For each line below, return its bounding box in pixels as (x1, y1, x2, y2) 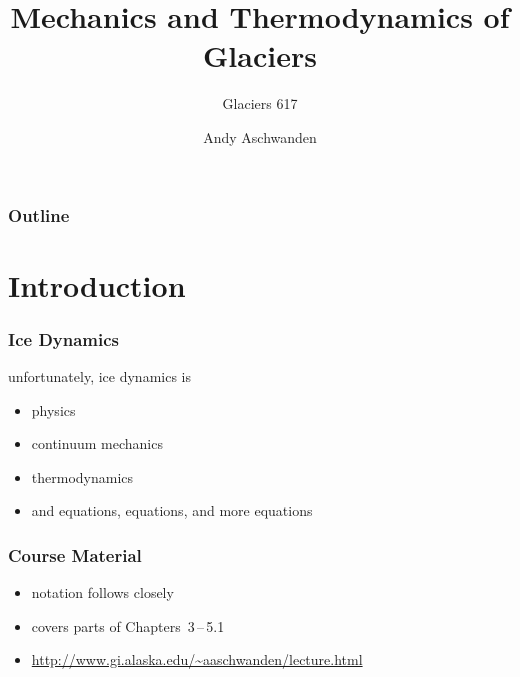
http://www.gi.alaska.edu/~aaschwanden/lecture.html (31, 649, 363, 670)
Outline (8, 202, 70, 227)
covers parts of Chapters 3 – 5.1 (31, 615, 225, 636)
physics (31, 399, 76, 420)
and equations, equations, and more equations (31, 500, 313, 521)
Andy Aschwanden (203, 126, 317, 147)
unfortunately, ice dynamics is (8, 366, 192, 387)
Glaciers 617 (222, 93, 298, 114)
